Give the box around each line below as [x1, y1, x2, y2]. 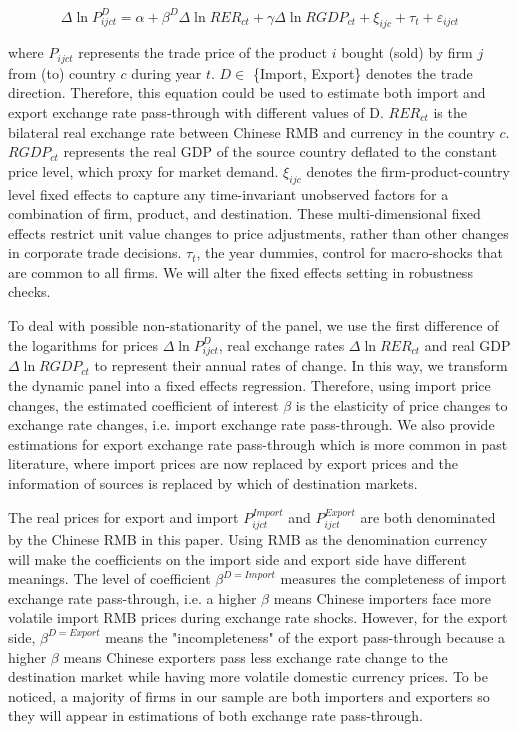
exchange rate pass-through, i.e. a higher [8, 587, 257, 608]
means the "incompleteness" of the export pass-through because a [105, 626, 506, 647]
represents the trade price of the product [78, 42, 328, 63]
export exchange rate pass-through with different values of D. [8, 101, 384, 122]
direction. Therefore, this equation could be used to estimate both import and [8, 82, 486, 103]
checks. [8, 281, 51, 302]
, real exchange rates [218, 334, 345, 355]
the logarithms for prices [8, 334, 158, 355]
